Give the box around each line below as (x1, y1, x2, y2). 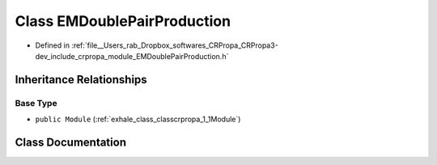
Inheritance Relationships (15, 73, 147, 87)
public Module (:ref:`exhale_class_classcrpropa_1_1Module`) (35, 114, 241, 125)
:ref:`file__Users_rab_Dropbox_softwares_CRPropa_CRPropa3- (71, 40, 278, 50)
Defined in (35, 40, 70, 50)
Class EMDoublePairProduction (15, 12, 231, 30)
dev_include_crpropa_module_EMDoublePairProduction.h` (35, 51, 229, 61)
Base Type (15, 97, 57, 108)
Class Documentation (15, 135, 127, 149)
